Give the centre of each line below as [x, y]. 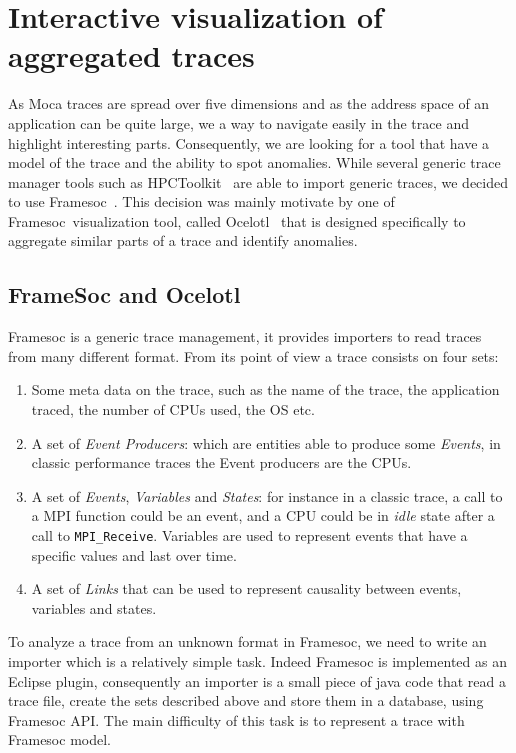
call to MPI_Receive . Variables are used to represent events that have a [249, 535]
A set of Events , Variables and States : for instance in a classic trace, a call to [267, 495]
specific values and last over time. [134, 554]
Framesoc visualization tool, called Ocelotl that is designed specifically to [237, 220]
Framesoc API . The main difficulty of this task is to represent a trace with [236, 719]
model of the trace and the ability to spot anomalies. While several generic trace [254, 162]
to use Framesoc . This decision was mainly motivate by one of [201, 201]
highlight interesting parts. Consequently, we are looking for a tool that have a [249, 142]
